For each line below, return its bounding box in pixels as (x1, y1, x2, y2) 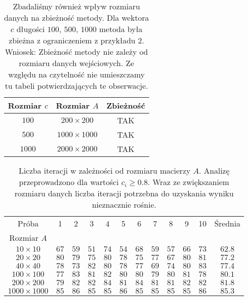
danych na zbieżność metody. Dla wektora (4, 12, 149, 23)
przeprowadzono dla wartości (19, 176, 119, 187)
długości (16, 23, 45, 35)
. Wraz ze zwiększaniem (147, 176, 229, 187)
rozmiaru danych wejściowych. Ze (19, 57, 134, 69)
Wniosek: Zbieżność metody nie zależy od (5, 46, 148, 57)
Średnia (214, 218, 241, 229)
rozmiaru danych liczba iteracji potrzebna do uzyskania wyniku (14, 187, 234, 199)
